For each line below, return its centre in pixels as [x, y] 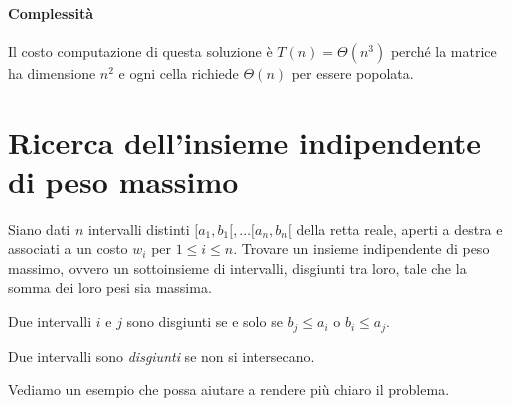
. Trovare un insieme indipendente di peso [361, 248]
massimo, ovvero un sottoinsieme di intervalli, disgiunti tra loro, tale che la [237, 267]
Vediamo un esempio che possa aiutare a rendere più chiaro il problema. [229, 389]
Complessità [51, 12]
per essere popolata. [352, 72]
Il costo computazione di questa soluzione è [140, 50]
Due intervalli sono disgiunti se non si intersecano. [161, 355]
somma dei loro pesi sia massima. [110, 287]
